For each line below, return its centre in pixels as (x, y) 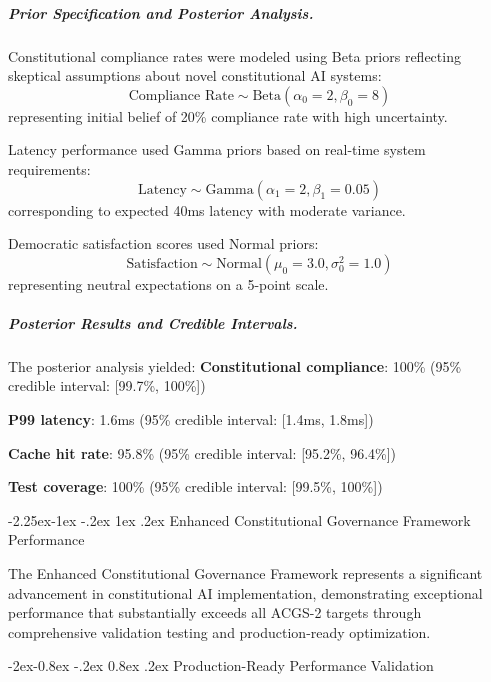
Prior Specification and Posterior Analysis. (161, 12)
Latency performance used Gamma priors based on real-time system (217, 149)
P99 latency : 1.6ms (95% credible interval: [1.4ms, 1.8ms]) (191, 419)
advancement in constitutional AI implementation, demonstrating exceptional (245, 592)
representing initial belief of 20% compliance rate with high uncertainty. (228, 115)
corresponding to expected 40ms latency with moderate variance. (207, 209)
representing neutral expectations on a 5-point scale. (168, 283)
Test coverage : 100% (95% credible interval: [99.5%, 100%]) (195, 486)
